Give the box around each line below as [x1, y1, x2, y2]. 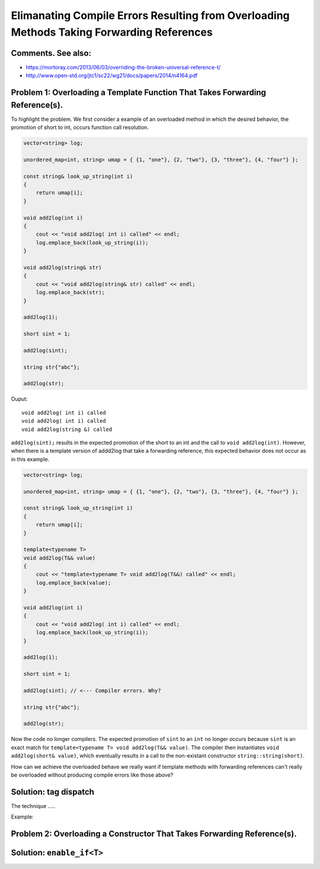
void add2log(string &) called [21, 426, 113, 433]
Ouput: [11, 395, 28, 402]
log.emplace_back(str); [36, 289, 105, 296]
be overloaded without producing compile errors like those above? [11, 771, 174, 779]
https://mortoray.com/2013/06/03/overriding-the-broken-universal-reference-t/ [25, 63, 221, 71]
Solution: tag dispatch [11, 787, 95, 797]
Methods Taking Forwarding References [11, 25, 213, 39]
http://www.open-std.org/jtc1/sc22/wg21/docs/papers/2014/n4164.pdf [25, 72, 198, 79]
